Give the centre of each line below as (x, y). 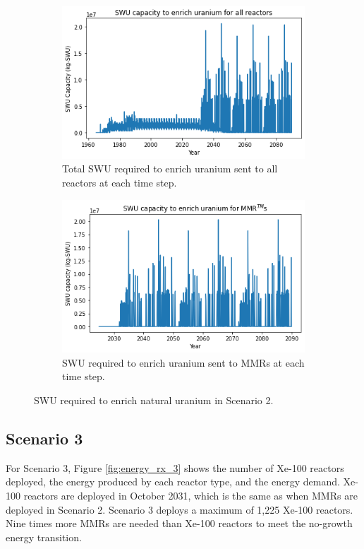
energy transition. (44, 537)
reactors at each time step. (120, 183)
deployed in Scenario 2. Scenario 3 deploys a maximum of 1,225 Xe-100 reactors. (180, 509)
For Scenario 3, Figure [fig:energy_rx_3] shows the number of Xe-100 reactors (175, 467)
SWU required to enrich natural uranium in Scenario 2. (154, 400)
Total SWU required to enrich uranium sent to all (170, 169)
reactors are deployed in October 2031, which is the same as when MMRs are (190, 495)
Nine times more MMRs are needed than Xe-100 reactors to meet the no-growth (179, 523)
